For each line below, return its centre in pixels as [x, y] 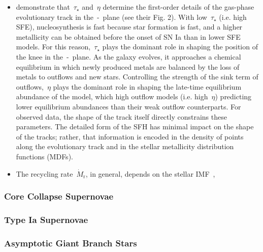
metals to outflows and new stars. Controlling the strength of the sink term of [137, 77]
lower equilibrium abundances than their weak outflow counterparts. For [128, 106]
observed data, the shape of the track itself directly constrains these [121, 116]
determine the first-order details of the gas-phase [178, 7]
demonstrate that [43, 7]
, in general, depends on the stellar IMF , [150, 173]
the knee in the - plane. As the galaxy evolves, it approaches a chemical [128, 56]
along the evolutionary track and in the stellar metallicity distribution [125, 146]
